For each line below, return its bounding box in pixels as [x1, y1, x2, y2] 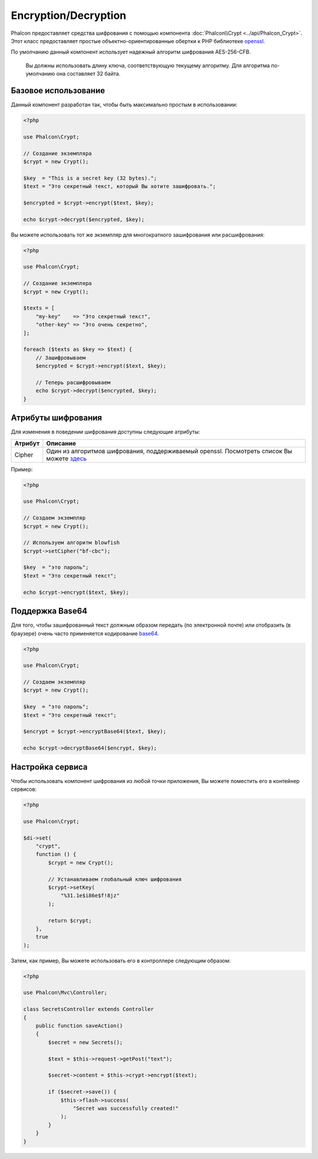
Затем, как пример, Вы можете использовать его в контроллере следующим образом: [11, 957, 231, 964]
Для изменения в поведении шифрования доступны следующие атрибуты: [11, 428, 200, 436]
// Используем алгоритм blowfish [23, 539, 120, 546]
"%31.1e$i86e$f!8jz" [60, 892, 120, 899]
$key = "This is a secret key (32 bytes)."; [23, 175, 157, 181]
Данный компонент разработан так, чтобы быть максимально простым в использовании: [11, 101, 238, 109]
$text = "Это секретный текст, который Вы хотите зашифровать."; [23, 183, 216, 190]
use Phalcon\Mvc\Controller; [23, 989, 108, 996]
